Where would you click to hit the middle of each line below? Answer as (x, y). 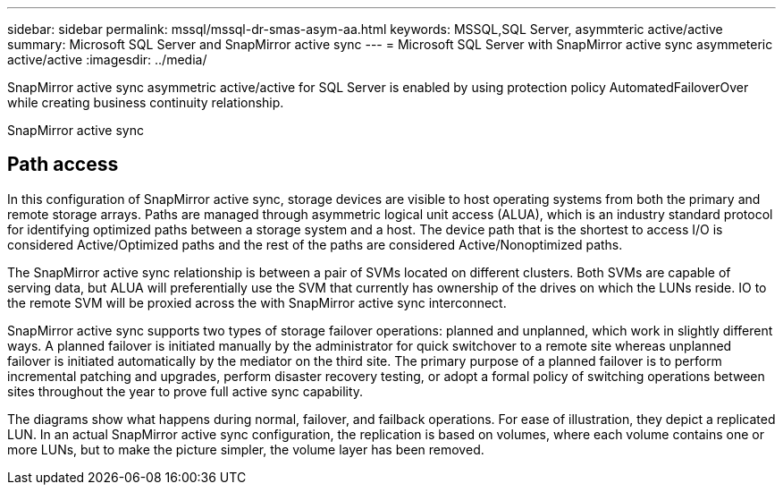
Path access (63, 165)
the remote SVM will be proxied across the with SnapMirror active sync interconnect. (257, 302)
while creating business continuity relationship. (146, 102)
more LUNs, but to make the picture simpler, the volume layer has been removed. (246, 449)
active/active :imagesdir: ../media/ (107, 59)
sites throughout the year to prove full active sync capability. (185, 391)
